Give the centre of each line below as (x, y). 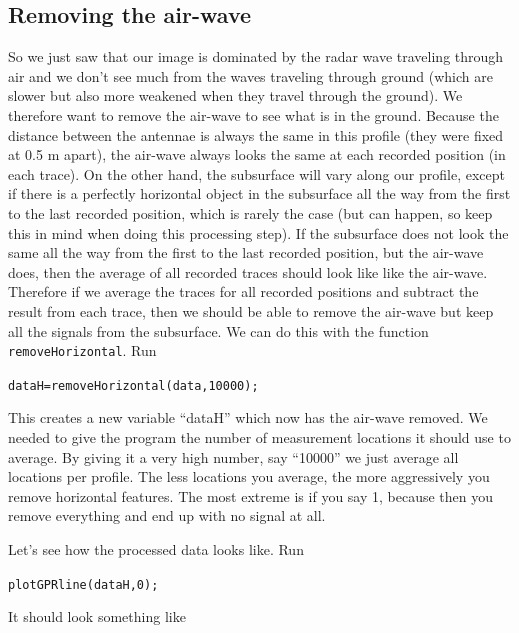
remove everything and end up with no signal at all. (167, 515)
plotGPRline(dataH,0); (83, 584)
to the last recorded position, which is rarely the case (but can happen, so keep (250, 212)
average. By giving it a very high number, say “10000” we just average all (233, 456)
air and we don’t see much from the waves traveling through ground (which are (250, 75)
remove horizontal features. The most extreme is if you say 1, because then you (251, 495)
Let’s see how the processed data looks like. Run (156, 548)
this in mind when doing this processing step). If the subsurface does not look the (258, 232)
